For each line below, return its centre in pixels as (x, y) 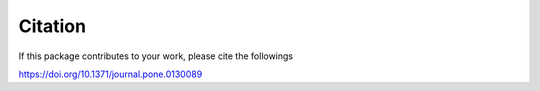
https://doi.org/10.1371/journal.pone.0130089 (110, 74)
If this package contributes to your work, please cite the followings (156, 56)
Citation (52, 26)
